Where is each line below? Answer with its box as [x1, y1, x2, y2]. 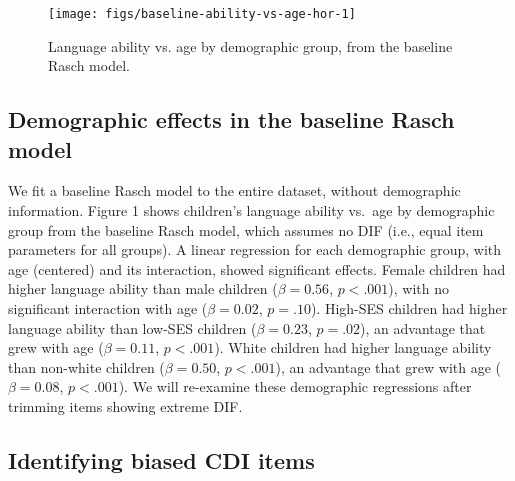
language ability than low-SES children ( [8, 317, 257, 338]
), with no [388, 278, 449, 299]
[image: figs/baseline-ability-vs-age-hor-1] [48, 7, 356, 21]
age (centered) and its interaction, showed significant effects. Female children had [8, 258, 506, 279]
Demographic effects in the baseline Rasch [8, 104, 455, 135]
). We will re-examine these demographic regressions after [118, 376, 472, 397]
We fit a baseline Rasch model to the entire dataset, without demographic [8, 180, 461, 201]
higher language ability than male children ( [8, 278, 278, 299]
